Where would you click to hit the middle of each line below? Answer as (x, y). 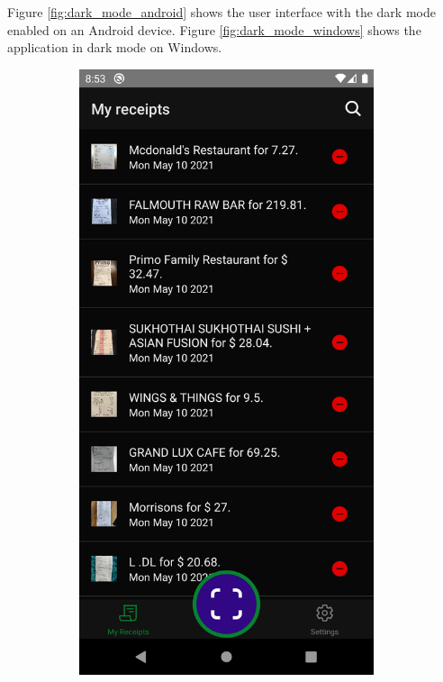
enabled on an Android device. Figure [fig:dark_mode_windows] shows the (214, 29)
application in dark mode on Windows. (115, 47)
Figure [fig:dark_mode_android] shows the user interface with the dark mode (221, 12)
